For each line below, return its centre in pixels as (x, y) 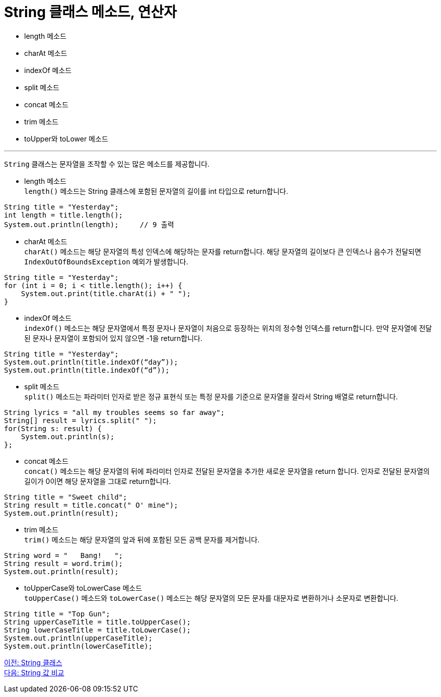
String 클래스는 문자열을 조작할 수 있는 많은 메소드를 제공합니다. (107, 164)
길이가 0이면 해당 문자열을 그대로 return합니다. (98, 481)
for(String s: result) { (53, 428)
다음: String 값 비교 (34, 672)
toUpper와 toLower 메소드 (66, 138)
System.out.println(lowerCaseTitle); (79, 646)
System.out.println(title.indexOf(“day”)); (91, 362)
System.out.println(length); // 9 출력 (89, 224)
